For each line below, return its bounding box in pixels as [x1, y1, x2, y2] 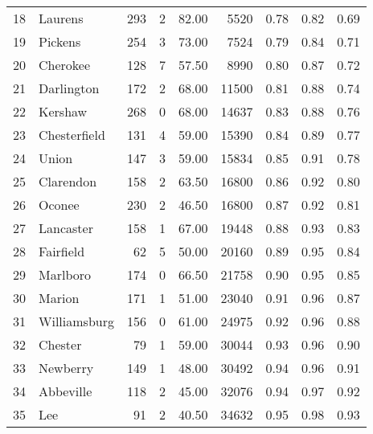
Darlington [39, 79, 100, 97]
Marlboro [39, 265, 92, 284]
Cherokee [39, 55, 91, 74]
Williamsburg [39, 312, 114, 330]
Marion [39, 289, 80, 307]
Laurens [39, 9, 84, 27]
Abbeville [39, 382, 92, 400]
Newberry [39, 358, 94, 377]
